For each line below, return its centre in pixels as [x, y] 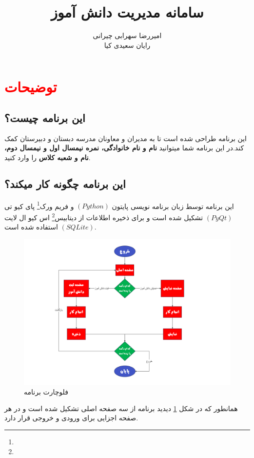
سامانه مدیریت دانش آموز [127, 12]
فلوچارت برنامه [46, 392]
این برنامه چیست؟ [45, 117]
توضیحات [31, 87]
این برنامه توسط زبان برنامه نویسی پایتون [173, 206]
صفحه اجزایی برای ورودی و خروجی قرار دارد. [71, 418]
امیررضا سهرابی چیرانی [127, 35]
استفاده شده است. [50, 227]
